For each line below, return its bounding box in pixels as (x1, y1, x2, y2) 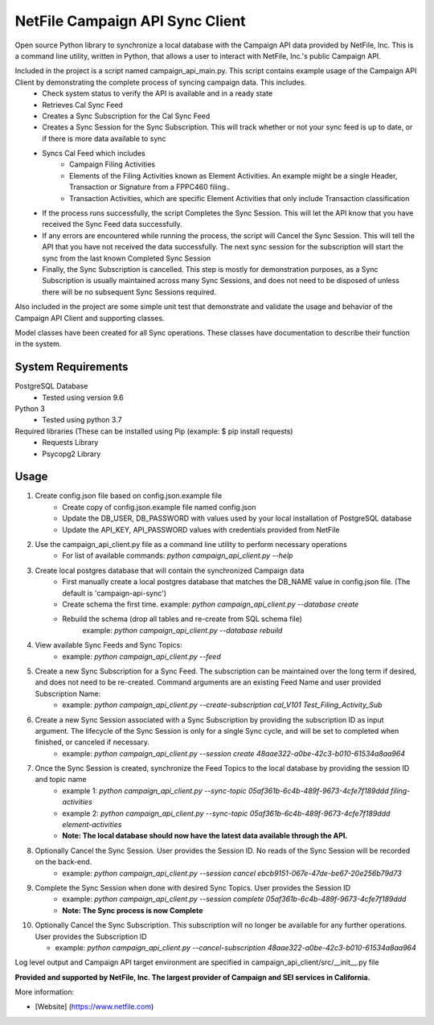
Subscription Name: (35, 689, 101, 698)
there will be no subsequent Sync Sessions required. (42, 286, 217, 297)
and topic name (35, 775, 87, 784)
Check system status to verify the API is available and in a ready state (42, 89, 273, 98)
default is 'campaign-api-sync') (62, 588, 167, 598)
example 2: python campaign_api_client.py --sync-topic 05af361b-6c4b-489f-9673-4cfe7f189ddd (62, 809, 391, 818)
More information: (14, 987, 75, 997)
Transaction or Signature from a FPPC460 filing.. (69, 182, 231, 192)
